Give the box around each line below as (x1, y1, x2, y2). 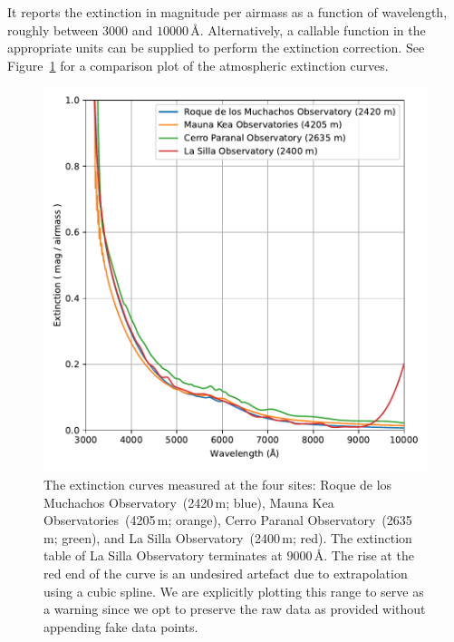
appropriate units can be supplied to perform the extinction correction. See (7, 38, 425, 57)
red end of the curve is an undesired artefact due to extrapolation (43, 563, 408, 582)
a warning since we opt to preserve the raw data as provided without (43, 599, 426, 618)
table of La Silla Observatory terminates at (43, 546, 283, 565)
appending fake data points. (43, 617, 198, 636)
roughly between (7, 20, 99, 39)
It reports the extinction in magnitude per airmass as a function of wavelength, (7, 3, 448, 21)
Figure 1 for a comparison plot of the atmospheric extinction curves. (7, 55, 389, 74)
